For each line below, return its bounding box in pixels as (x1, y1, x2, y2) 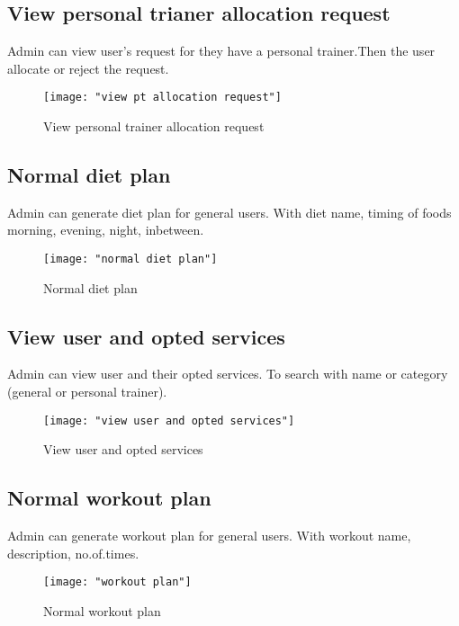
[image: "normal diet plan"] (43, 253, 218, 266)
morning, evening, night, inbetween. (7, 220, 204, 239)
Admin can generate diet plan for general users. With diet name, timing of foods (7, 202, 452, 221)
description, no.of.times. (7, 543, 139, 562)
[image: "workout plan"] (43, 576, 192, 589)
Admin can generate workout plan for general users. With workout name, (7, 526, 411, 545)
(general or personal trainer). (7, 382, 167, 401)
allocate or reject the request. (7, 58, 169, 77)
